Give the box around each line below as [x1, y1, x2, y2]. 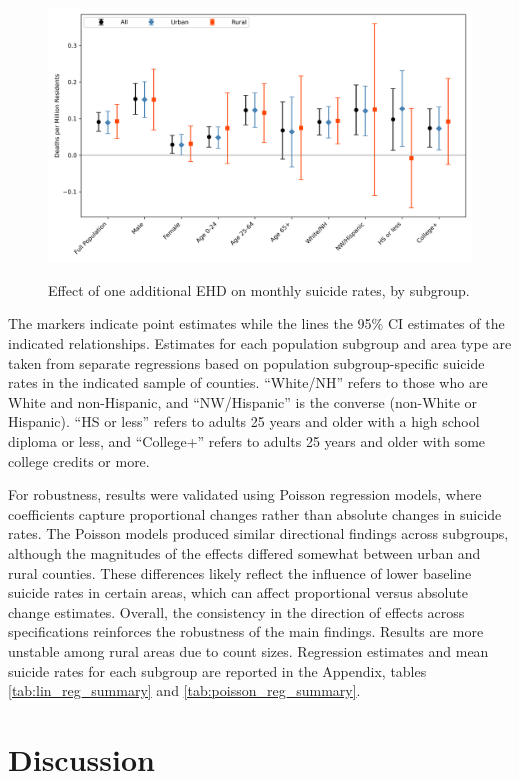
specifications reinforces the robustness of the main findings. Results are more [8, 621, 484, 642]
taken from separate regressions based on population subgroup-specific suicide [8, 352, 485, 373]
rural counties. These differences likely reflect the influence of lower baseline [8, 562, 472, 583]
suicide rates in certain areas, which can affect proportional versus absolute [8, 582, 468, 603]
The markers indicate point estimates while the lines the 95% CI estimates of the [8, 313, 505, 334]
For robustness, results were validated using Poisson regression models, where [8, 484, 482, 505]
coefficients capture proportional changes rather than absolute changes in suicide [8, 503, 502, 524]
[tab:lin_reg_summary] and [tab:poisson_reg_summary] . [8, 680, 361, 701]
